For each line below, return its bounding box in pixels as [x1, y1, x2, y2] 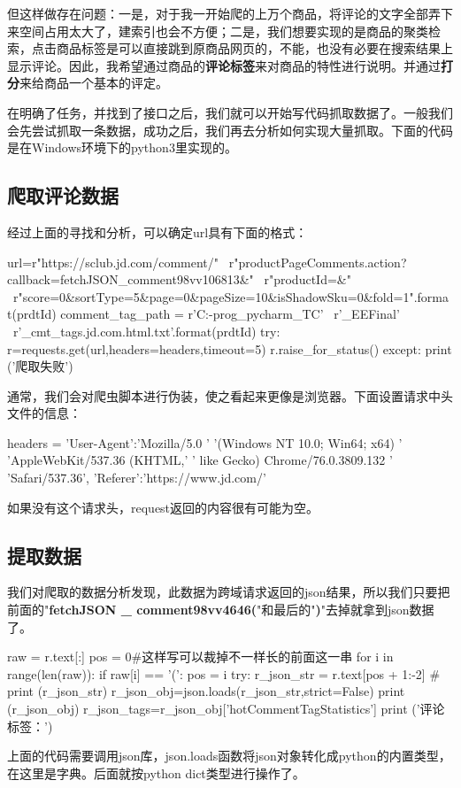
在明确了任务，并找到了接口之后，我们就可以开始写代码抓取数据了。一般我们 [7, 103, 453, 121]
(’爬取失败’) [7, 357, 73, 375]
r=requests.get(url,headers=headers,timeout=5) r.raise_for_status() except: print [7, 339, 452, 358]
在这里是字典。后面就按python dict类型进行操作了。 [7, 763, 305, 782]
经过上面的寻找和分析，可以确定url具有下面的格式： [7, 222, 308, 241]
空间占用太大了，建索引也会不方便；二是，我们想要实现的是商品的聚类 [19, 21, 428, 40]
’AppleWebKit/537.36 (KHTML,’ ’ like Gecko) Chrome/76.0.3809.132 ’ [7, 451, 393, 469]
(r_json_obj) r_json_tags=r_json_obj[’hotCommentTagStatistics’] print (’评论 [7, 699, 445, 718]
